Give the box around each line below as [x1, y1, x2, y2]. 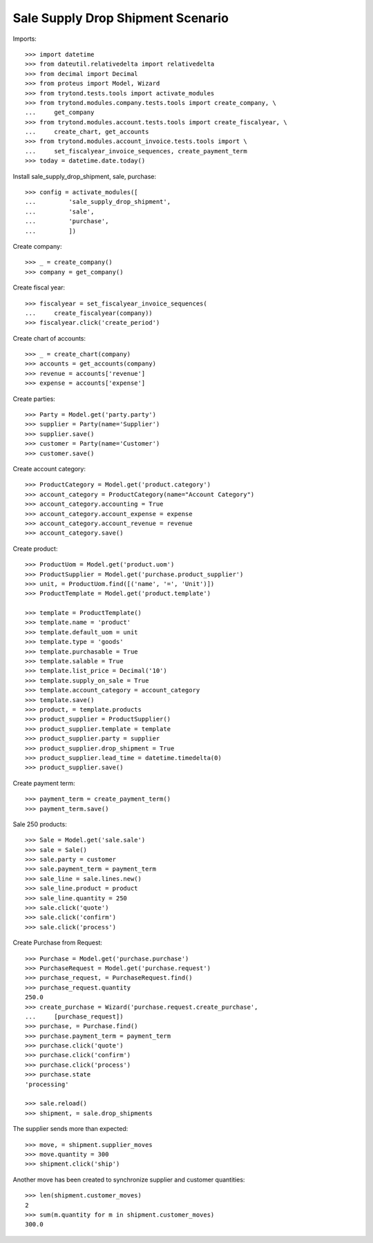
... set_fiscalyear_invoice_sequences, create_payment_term [25, 147, 248, 155]
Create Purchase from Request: [12, 938, 103, 947]
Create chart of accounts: [12, 334, 86, 342]
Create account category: [12, 465, 86, 473]
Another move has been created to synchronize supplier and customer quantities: [12, 1175, 245, 1184]
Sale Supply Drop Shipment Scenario [12, 10, 229, 26]
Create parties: [12, 395, 55, 403]
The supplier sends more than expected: [12, 1125, 128, 1133]
